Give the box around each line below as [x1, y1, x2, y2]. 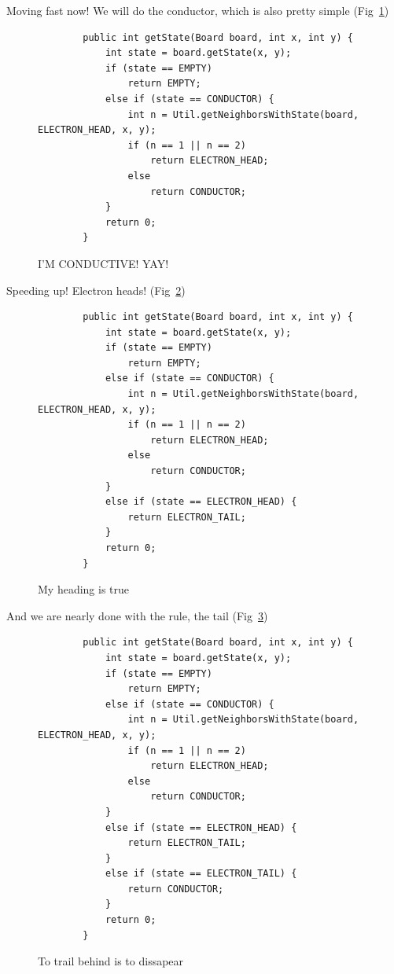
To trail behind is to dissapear [38, 953, 184, 969]
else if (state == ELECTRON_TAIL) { [105, 868, 297, 880]
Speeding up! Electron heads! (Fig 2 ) [6, 281, 186, 298]
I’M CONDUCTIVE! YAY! [38, 255, 169, 271]
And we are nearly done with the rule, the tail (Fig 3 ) [6, 607, 268, 623]
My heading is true [38, 581, 130, 597]
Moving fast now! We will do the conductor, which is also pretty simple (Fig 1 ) [6, 2, 389, 18]
